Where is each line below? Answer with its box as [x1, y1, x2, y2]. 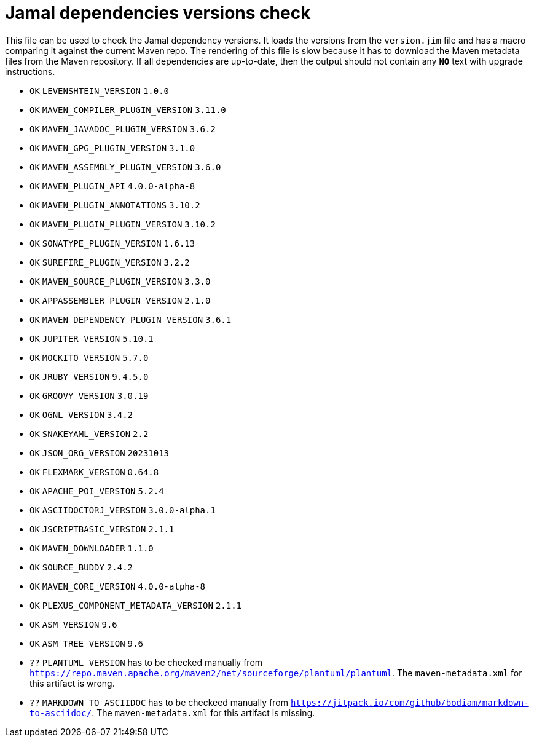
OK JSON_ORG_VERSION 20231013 [29, 448, 170, 458]
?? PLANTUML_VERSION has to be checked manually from [29, 657, 263, 668]
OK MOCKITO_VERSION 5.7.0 [29, 352, 149, 363]
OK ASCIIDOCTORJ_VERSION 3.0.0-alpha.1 [29, 505, 216, 515]
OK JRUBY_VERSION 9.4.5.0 [29, 371, 149, 382]
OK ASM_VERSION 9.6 [29, 619, 117, 630]
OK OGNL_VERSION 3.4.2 [29, 409, 133, 420]
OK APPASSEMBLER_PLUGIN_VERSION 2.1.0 [29, 295, 211, 306]
